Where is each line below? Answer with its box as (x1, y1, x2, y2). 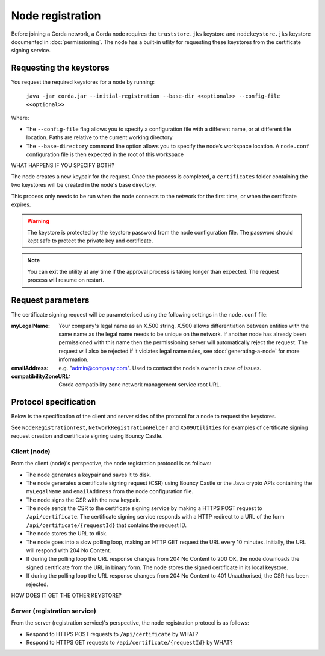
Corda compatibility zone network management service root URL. (58, 381, 221, 388)
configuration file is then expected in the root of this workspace (26, 151, 184, 158)
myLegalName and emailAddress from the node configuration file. (26, 488, 194, 495)
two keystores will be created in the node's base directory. (11, 181, 156, 189)
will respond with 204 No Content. (26, 547, 111, 554)
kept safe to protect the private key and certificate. (27, 237, 153, 244)
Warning (27, 218, 49, 225)
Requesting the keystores (11, 63, 110, 73)
